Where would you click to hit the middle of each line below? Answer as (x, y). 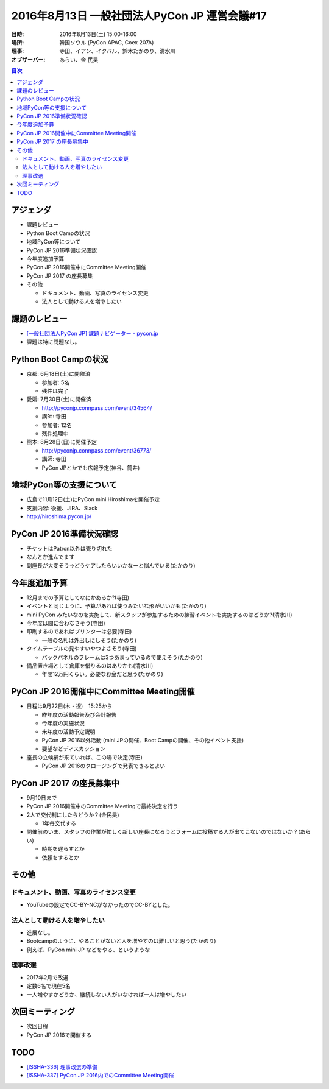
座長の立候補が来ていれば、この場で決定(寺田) (85, 757)
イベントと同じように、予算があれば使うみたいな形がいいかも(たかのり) (116, 606)
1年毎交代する (59, 823)
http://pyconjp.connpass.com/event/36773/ (97, 450)
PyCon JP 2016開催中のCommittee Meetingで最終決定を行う (102, 806)
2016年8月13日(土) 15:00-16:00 (98, 34)
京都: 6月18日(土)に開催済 (58, 374)
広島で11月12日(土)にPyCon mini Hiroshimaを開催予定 (93, 499)
